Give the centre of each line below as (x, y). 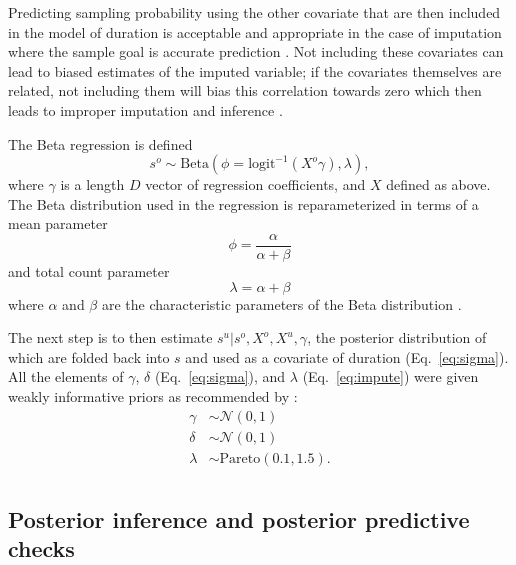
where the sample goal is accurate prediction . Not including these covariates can (256, 51)
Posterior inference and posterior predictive (239, 519)
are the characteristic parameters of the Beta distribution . (281, 303)
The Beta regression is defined (100, 143)
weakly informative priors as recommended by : (153, 395)
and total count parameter (89, 271)
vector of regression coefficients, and (255, 184)
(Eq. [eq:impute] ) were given (390, 376)
